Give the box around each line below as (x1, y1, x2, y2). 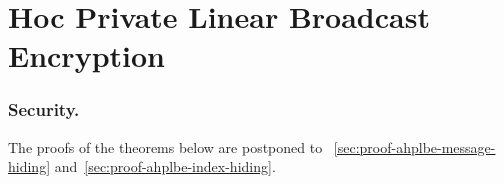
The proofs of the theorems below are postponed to (8, 136, 323, 157)
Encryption (8, 35, 165, 76)
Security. (8, 97, 80, 122)
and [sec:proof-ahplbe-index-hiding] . (54, 156, 276, 177)
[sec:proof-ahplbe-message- (333, 136, 496, 157)
